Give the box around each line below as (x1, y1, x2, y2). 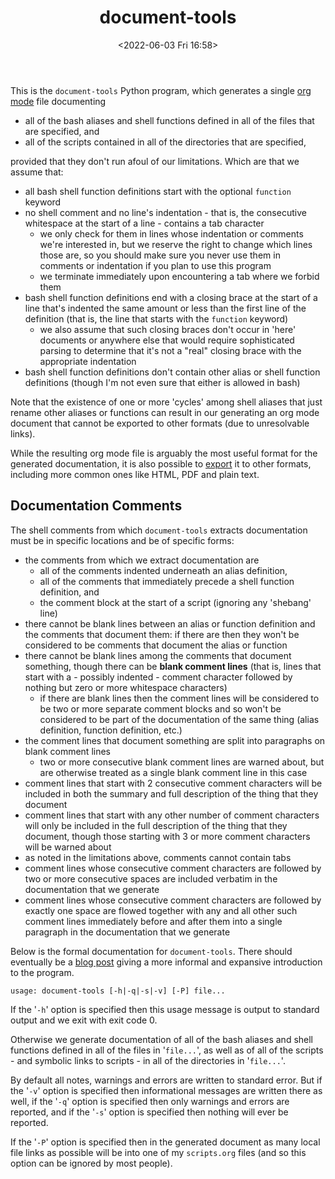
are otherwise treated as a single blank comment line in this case (39, 766, 308, 778)
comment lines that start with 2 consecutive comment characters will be (24, 777, 323, 789)
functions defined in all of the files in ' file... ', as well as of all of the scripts (10, 1044, 324, 1056)
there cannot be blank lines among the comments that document (24, 649, 292, 661)
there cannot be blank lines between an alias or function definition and (24, 617, 316, 630)
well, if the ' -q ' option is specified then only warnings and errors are (10, 1095, 290, 1107)
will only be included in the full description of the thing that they (24, 819, 288, 831)
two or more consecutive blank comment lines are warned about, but (39, 756, 325, 768)
